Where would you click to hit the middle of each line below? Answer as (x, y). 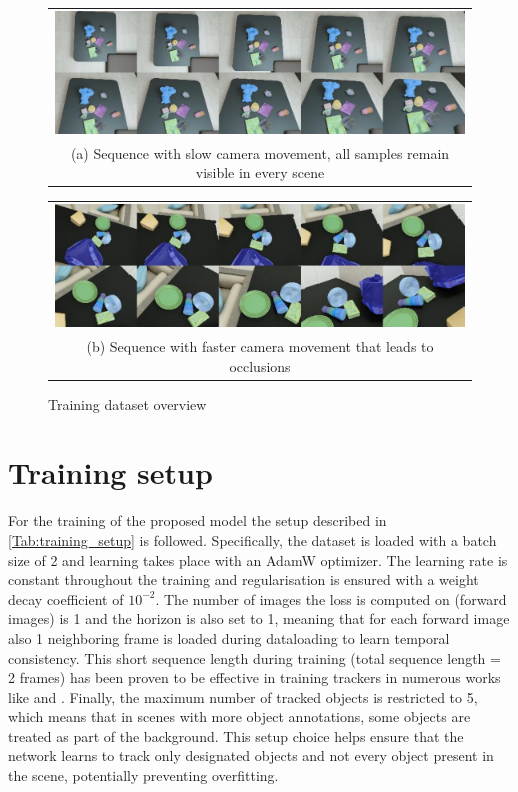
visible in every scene (260, 172)
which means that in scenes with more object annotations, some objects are (239, 716)
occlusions (260, 365)
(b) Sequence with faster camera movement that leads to (260, 345)
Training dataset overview (127, 403)
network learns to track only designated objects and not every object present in (251, 755)
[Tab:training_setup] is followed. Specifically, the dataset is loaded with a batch (252, 539)
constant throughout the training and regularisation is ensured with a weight (243, 579)
